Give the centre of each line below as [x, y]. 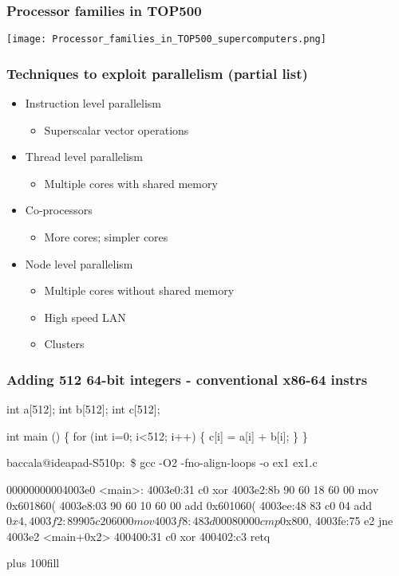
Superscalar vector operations [117, 129]
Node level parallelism [79, 263]
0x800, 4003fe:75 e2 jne [337, 521]
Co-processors [59, 210]
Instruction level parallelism [93, 103]
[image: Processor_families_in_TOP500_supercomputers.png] [166, 39]
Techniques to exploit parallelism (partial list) [157, 73]
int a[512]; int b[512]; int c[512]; [83, 409]
